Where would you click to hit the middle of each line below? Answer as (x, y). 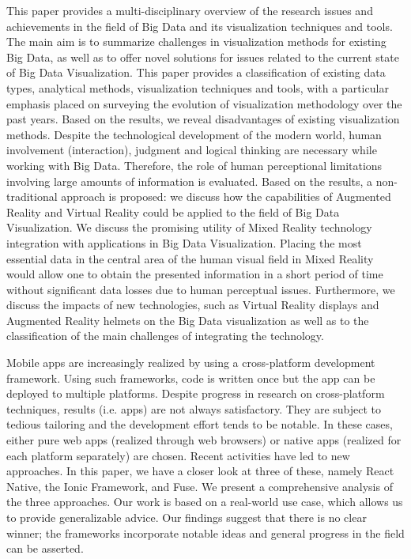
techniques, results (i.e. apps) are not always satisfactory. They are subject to (194, 408)
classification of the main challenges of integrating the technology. (165, 336)
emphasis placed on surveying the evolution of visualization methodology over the (204, 103)
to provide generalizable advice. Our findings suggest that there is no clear (187, 517)
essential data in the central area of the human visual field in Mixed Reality (190, 258)
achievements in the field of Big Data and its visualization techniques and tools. (200, 26)
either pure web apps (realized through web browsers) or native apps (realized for (204, 440)
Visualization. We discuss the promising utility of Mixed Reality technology (189, 227)
